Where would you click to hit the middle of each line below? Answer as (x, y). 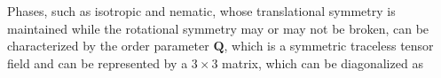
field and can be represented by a (98, 62)
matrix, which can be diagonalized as (323, 62)
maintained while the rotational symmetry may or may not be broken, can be (218, 28)
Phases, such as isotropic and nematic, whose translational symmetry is (201, 11)
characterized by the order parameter (108, 46)
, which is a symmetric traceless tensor (329, 46)
